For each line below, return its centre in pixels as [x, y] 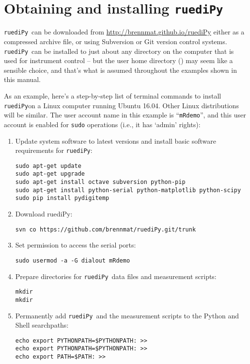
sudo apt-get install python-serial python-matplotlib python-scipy [128, 190]
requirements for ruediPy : [54, 150]
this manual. [22, 79]
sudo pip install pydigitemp [62, 198]
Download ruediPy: [44, 214]
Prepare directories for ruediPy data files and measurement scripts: [116, 276]
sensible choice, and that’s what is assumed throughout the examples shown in [120, 70]
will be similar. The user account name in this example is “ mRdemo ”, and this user [125, 115]
